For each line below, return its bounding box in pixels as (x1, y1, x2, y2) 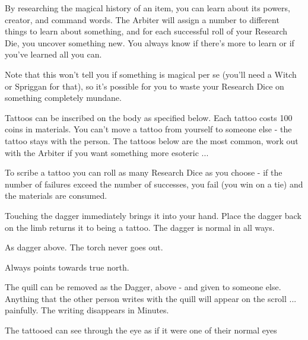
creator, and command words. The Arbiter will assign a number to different (5, 13, 280, 26)
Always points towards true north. (5, 260, 129, 273)
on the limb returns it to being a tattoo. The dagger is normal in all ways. (5, 221, 275, 233)
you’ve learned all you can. (5, 48, 102, 61)
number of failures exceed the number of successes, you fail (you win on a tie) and (5, 177, 303, 190)
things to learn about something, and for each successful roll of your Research (5, 25, 288, 37)
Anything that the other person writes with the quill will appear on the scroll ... (5, 292, 297, 304)
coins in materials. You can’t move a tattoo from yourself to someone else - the (5, 123, 292, 135)
